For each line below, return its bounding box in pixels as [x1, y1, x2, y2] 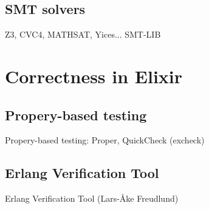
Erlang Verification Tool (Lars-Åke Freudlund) [5, 192, 179, 205]
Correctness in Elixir [5, 63, 183, 88]
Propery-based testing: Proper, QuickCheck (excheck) [5, 134, 205, 146]
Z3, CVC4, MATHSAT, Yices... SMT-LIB [5, 28, 161, 41]
